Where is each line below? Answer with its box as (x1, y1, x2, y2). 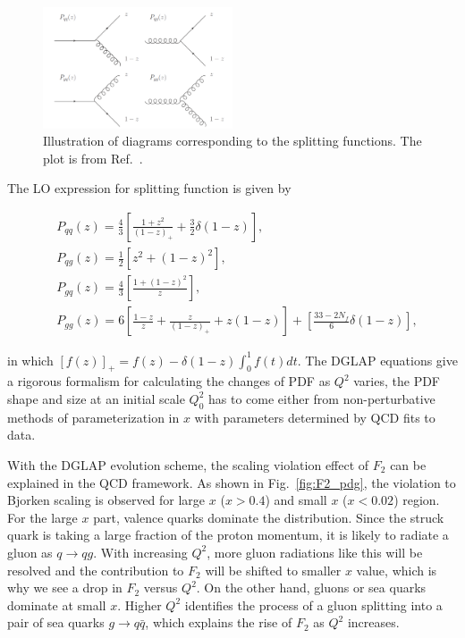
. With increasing (93, 542, 188, 561)
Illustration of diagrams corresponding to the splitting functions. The (43, 131, 422, 150)
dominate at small (7, 595, 106, 614)
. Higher (117, 595, 162, 614)
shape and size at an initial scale (7, 389, 185, 407)
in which (7, 350, 54, 369)
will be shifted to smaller (205, 560, 342, 579)
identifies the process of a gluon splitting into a (184, 595, 443, 614)
